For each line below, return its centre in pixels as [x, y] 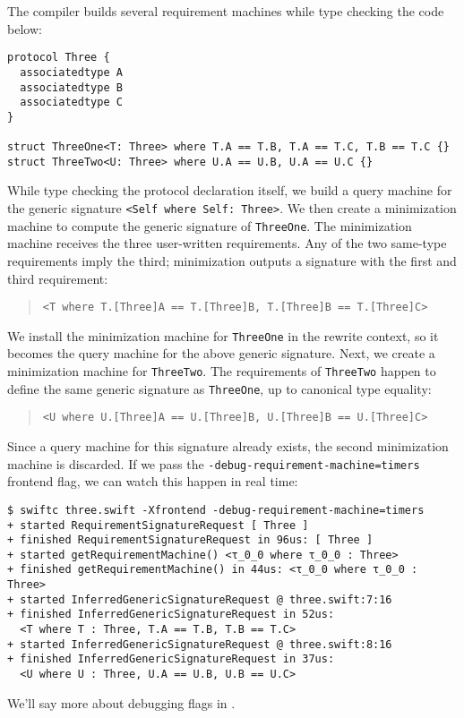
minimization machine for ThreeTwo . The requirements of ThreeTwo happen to [222, 371]
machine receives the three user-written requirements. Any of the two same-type [227, 243]
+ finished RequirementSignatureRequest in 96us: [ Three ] [190, 540]
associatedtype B [71, 87]
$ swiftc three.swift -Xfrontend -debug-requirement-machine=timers [216, 510]
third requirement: [58, 278]
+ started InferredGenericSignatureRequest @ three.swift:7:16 [200, 599]
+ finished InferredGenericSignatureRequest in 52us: [171, 615]
